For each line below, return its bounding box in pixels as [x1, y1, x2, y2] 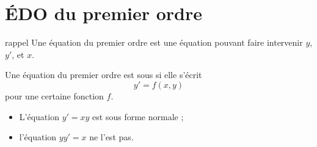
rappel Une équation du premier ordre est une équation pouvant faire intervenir [5, 36, 303, 49]
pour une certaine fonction [5, 89, 104, 102]
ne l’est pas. [89, 131, 134, 143]
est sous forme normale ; [92, 110, 184, 123]
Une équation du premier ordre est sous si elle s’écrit [5, 68, 202, 81]
